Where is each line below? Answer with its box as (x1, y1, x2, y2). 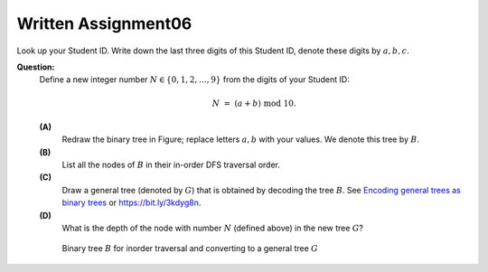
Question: (16, 61, 55, 72)
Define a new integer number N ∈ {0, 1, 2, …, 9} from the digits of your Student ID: (39, 74, 350, 85)
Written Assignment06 (16, 14, 192, 33)
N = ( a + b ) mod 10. (211, 98, 297, 108)
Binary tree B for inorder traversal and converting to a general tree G (61, 243, 318, 254)
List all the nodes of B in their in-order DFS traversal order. (61, 159, 280, 171)
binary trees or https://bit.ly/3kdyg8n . (61, 197, 202, 208)
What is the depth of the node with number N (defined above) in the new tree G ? (61, 222, 364, 234)
